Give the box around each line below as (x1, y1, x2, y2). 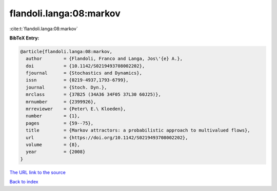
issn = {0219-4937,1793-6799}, (26, 77, 129, 83)
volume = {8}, (26, 142, 81, 147)
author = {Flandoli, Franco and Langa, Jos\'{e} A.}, (26, 56, 183, 61)
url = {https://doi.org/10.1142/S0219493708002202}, (26, 135, 188, 140)
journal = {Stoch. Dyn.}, (26, 84, 107, 90)
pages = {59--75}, (26, 120, 94, 126)
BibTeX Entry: (9, 35, 39, 41)
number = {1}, (26, 113, 81, 119)
